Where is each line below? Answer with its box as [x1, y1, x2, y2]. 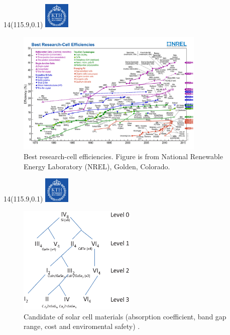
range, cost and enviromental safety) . [24, 321, 140, 331]
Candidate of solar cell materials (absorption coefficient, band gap [24, 311, 226, 321]
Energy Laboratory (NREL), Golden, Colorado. [24, 161, 170, 171]
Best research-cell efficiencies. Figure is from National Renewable [24, 151, 223, 162]
